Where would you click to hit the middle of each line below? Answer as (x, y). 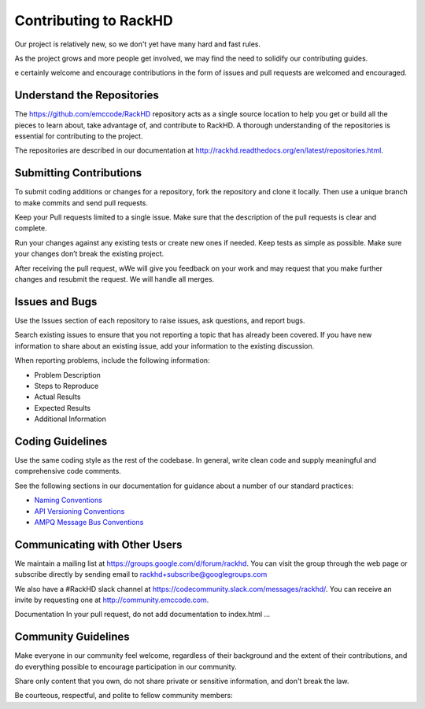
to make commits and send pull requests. (81, 203)
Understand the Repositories (87, 96)
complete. (31, 228)
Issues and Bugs (56, 302)
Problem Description (68, 375)
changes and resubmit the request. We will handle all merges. (115, 279)
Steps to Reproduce (67, 386)
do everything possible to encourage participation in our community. (126, 667)
